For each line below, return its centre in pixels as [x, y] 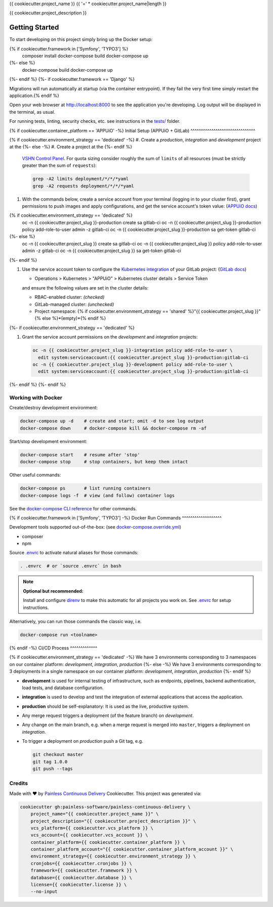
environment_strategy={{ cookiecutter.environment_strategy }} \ [113, 856]
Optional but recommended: [53, 591]
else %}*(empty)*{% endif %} [74, 318]
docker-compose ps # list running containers [85, 488]
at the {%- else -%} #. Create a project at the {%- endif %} [71, 147]
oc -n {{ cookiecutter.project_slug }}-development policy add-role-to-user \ [132, 364]
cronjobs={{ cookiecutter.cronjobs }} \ [81, 863]
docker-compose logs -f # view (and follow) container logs [97, 495]
